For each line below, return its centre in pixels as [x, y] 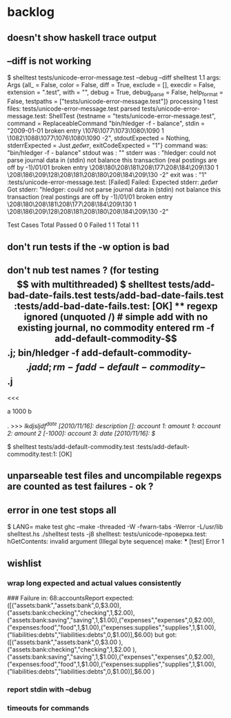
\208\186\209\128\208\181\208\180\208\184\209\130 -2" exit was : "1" [107, 175]
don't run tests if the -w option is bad [88, 247]
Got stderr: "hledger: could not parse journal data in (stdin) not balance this [114, 190]
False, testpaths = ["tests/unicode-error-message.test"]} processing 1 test [113, 102]
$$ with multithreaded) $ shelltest [92, 284]
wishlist [24, 563]
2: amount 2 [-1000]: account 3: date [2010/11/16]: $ [81, 434]
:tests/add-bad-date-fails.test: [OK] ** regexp [116, 306]
